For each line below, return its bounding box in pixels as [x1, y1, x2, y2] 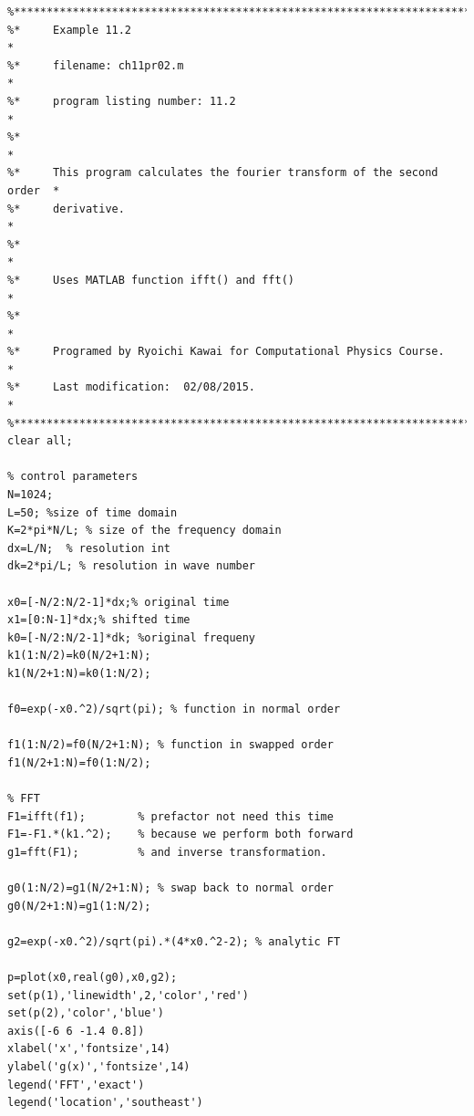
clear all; [7, 434, 73, 448]
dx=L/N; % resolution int [7, 541, 170, 555]
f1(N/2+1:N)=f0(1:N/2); [7, 756, 151, 769]
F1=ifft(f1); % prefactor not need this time [7, 809, 334, 823]
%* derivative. [7, 202, 125, 215]
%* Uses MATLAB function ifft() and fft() [7, 273, 294, 287]
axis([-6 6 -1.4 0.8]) [7, 1024, 145, 1038]
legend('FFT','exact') [7, 1078, 145, 1091]
